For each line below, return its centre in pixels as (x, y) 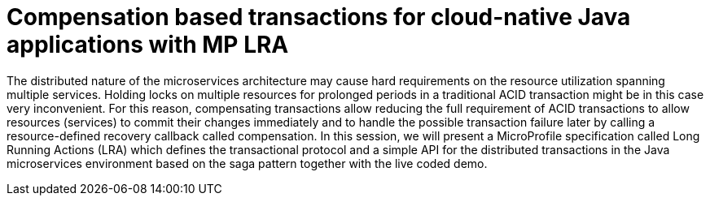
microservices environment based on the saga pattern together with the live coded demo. (247, 163)
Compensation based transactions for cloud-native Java (319, 17)
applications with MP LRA (148, 45)
